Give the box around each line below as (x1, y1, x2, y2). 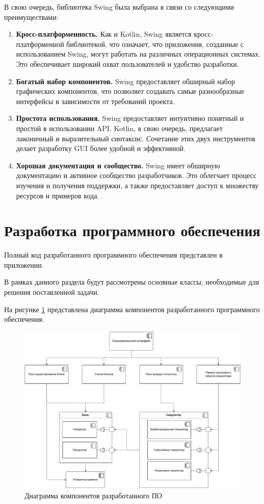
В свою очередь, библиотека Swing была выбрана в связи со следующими (4, 2, 234, 12)
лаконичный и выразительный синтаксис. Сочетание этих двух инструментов (16, 133, 255, 143)
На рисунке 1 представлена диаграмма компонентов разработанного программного (4, 304, 260, 314)
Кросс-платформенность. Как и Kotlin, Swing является (16, 29, 192, 39)
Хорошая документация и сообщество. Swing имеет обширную (16, 160, 220, 170)
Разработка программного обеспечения (4, 220, 260, 241)
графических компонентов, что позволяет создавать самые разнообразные (16, 86, 245, 96)
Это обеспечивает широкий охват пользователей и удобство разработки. (16, 58, 239, 69)
